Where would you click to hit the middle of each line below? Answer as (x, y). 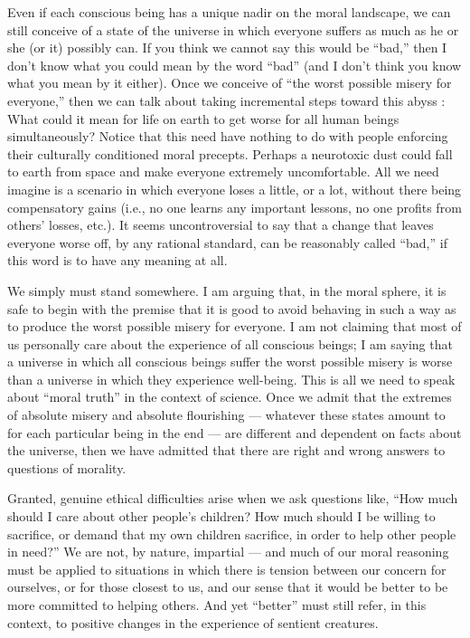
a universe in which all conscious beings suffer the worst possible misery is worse (230, 362)
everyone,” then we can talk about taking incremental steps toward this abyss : (226, 100)
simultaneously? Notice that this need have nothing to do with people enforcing (228, 136)
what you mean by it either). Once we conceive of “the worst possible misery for (230, 83)
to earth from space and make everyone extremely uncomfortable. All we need (223, 171)
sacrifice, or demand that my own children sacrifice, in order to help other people (232, 533)
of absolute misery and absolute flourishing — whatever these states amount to (226, 415)
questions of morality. (67, 467)
